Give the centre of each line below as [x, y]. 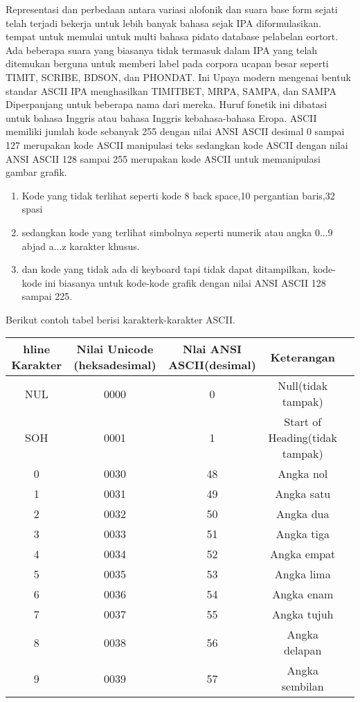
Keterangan [303, 357]
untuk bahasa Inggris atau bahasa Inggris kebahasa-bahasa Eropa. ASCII [161, 117]
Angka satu [303, 494]
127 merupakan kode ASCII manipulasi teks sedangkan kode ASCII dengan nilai [177, 144]
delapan [303, 650]
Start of [303, 422]
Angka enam [303, 594]
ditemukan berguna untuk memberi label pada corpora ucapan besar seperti [167, 63]
